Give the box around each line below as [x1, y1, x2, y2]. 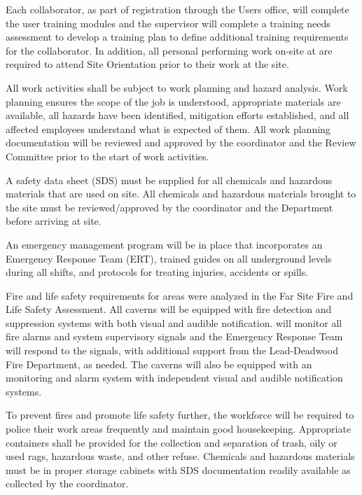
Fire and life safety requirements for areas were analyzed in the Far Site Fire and [6, 288, 354, 302]
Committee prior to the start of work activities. [6, 148, 209, 163]
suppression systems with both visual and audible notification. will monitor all [6, 315, 342, 330]
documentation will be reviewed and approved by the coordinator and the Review [6, 135, 356, 150]
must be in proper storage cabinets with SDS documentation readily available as [6, 462, 351, 477]
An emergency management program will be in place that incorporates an [6, 237, 323, 251]
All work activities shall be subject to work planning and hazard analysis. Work [6, 80, 348, 95]
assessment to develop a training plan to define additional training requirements [6, 29, 349, 44]
